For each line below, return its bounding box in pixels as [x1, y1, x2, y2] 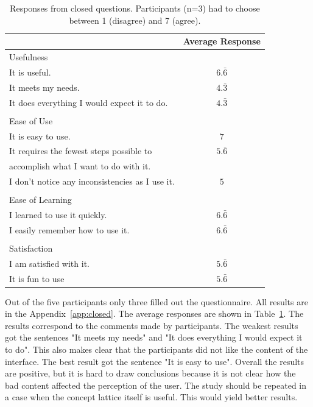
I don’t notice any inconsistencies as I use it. [9, 175, 175, 188]
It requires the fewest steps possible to [9, 144, 152, 157]
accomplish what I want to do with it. [9, 160, 151, 172]
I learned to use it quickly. [9, 208, 107, 221]
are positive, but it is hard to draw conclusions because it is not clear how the [5, 367, 296, 380]
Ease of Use [9, 114, 53, 127]
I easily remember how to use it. [9, 223, 130, 236]
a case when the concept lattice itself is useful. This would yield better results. [5, 391, 298, 403]
